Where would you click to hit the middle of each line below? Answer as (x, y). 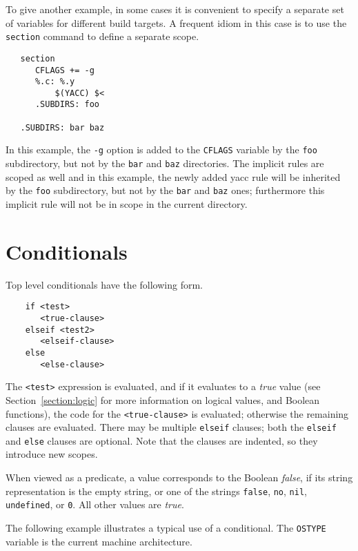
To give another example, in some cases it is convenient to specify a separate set (175, 9)
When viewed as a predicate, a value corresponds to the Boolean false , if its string (179, 477)
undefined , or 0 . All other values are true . (95, 504)
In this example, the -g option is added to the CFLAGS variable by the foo (161, 149)
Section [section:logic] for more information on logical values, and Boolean (163, 399)
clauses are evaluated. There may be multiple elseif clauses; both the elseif (171, 427)
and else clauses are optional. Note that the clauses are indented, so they (162, 440)
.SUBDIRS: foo (67, 105)
